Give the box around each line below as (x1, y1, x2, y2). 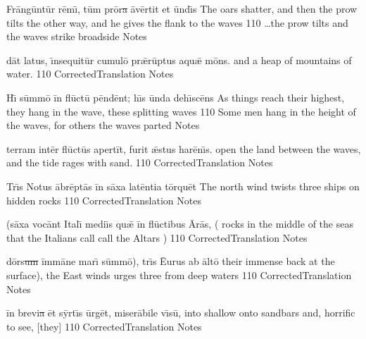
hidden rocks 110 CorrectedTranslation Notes (6, 192, 201, 207)
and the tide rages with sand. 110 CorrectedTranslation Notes (6, 155, 273, 170)
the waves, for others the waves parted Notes (6, 118, 200, 132)
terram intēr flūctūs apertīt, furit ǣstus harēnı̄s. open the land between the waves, (6, 141, 361, 156)
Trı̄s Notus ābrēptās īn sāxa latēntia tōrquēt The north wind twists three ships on (6, 178, 360, 193)
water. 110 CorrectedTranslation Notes (6, 66, 174, 81)
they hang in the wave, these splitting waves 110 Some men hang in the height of (6, 104, 356, 118)
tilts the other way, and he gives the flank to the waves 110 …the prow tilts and (6, 15, 348, 30)
